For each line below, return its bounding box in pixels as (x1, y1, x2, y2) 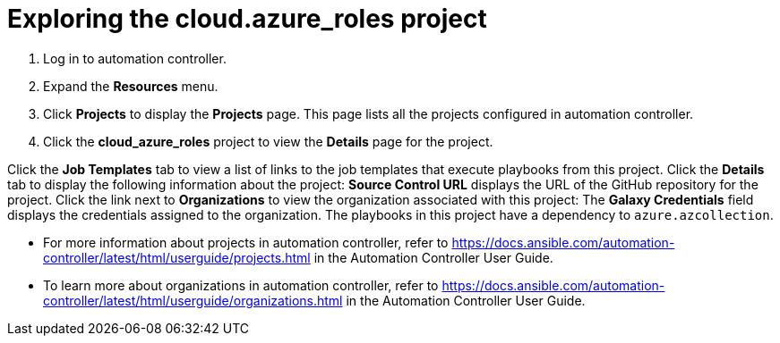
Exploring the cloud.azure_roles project (7, 4, 487, 34)
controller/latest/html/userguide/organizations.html (43, 292, 343, 308)
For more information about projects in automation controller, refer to (43, 234, 449, 250)
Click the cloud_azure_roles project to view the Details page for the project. (43, 133, 493, 149)
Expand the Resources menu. (43, 78, 219, 94)
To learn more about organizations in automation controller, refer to (43, 277, 439, 293)
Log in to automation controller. (43, 50, 227, 66)
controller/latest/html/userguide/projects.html (43, 249, 311, 265)
